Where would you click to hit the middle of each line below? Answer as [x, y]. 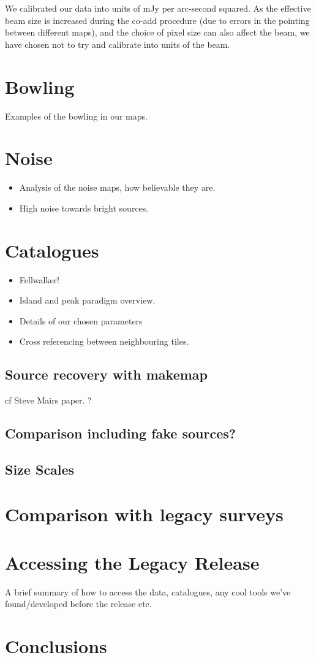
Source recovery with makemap [107, 374]
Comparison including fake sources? [121, 433]
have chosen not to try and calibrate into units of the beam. [118, 44]
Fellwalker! [39, 279]
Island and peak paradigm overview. [87, 300]
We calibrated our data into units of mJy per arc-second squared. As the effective [158, 8]
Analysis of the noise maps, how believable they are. [117, 187]
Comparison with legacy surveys [144, 514]
